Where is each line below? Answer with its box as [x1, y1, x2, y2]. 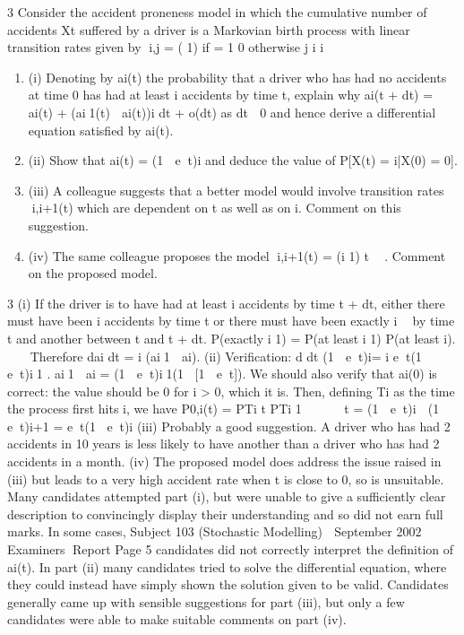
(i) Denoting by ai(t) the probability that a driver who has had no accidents [28, 67, 447, 86]
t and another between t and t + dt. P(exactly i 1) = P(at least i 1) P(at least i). [7, 328, 456, 347]
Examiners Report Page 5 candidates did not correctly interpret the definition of [7, 540, 454, 559]
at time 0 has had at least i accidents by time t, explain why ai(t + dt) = [28, 85, 434, 104]
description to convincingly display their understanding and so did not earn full [7, 504, 443, 523]
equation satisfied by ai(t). [28, 120, 174, 139]
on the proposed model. [28, 264, 158, 283]
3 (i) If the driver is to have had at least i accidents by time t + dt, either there [7, 293, 445, 312]
